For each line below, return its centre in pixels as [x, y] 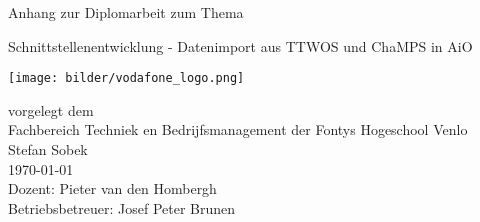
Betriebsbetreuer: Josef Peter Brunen [122, 207]
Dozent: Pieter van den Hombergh [112, 188]
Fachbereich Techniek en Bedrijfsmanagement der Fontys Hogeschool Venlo [238, 129]
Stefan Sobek [48, 149]
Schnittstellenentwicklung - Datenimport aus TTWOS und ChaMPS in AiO [240, 45]
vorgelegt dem [51, 109]
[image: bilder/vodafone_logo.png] [126, 78]
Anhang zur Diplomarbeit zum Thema [126, 12]
